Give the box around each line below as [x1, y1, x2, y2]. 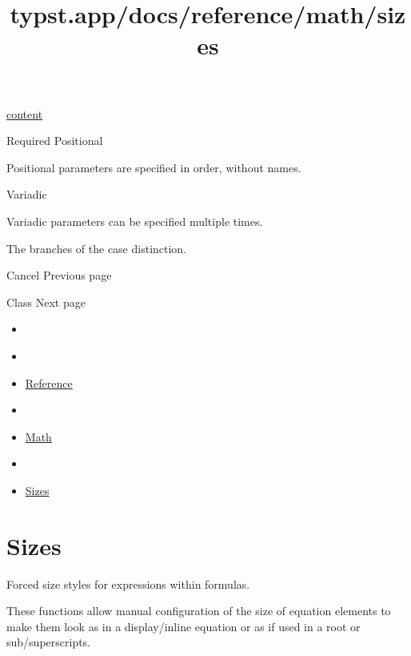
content [6, 105, 43, 122]
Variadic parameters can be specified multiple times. [6, 212, 263, 229]
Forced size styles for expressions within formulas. [6, 575, 250, 592]
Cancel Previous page [6, 267, 112, 284]
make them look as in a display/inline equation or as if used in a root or [6, 618, 361, 634]
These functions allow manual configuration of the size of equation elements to [6, 602, 391, 619]
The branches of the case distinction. [6, 239, 187, 256]
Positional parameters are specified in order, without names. [6, 159, 301, 175]
